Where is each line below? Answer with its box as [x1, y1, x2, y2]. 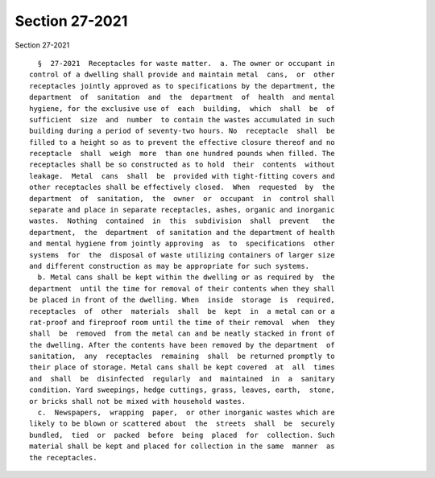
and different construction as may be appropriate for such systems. [29, 262, 310, 270]
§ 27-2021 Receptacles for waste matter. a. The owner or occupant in [37, 59, 335, 68]
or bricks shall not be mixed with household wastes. [29, 397, 246, 406]
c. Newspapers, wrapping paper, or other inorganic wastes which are [37, 408, 335, 418]
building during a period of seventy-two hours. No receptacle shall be [29, 126, 335, 136]
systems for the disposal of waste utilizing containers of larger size [29, 250, 335, 259]
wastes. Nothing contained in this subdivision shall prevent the [29, 216, 335, 225]
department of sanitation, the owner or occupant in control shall [29, 194, 335, 203]
